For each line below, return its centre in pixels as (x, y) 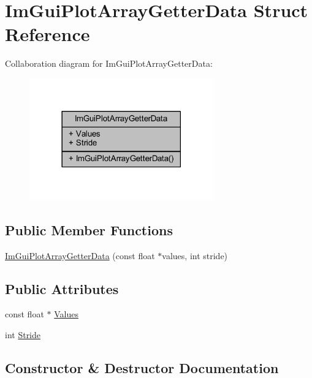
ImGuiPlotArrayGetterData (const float (80, 255)
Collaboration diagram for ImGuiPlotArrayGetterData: (109, 63)
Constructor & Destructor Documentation (142, 368)
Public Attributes (62, 288)
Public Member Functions (89, 229)
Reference (48, 34)
